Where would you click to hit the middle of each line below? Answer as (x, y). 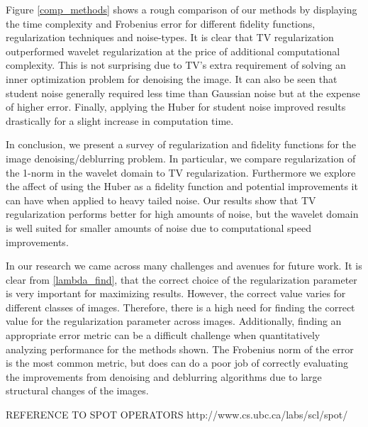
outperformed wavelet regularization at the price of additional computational (173, 51)
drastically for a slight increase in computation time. (120, 120)
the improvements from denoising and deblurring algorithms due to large (164, 376)
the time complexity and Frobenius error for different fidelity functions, (161, 23)
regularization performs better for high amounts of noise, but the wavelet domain (182, 214)
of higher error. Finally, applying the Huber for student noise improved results (176, 107)
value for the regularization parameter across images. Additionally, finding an (174, 321)
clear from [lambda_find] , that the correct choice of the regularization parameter (182, 279)
